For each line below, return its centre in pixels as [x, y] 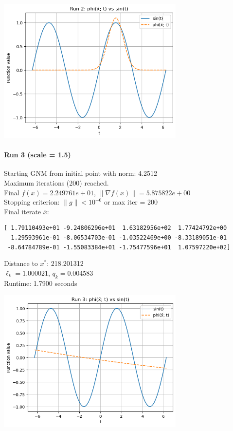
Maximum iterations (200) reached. [56, 183]
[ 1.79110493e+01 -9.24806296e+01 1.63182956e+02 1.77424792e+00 [116, 228]
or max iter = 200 [131, 202]
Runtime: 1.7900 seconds [41, 283]
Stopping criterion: [32, 202]
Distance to [21, 263]
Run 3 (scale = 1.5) [37, 155]
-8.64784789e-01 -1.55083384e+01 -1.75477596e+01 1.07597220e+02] [119, 247]
